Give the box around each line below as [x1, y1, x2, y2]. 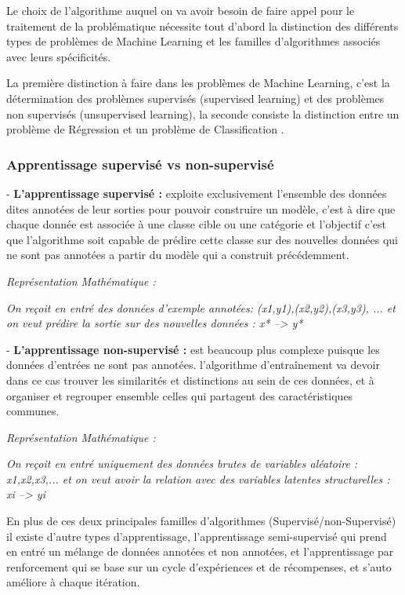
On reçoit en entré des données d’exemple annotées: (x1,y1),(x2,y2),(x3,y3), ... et [6, 299, 396, 316]
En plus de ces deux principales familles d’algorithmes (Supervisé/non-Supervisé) [6, 513, 396, 529]
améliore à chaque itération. [6, 574, 140, 590]
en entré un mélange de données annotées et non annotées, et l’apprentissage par [6, 543, 394, 560]
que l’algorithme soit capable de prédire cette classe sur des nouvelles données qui [6, 231, 398, 247]
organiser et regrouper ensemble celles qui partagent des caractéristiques [6, 387, 353, 403]
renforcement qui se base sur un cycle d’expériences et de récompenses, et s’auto [6, 558, 392, 575]
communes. [6, 403, 60, 419]
